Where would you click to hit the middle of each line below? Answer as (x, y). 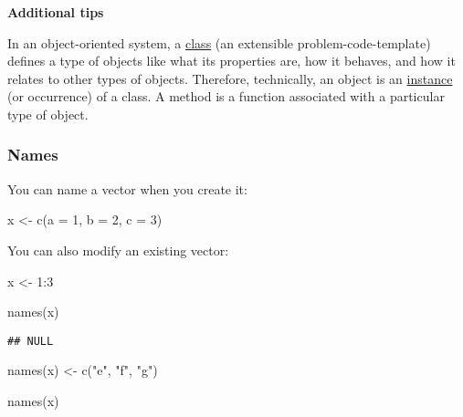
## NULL (31, 341)
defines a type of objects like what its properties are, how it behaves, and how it (231, 61)
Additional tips (56, 12)
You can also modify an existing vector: (118, 250)
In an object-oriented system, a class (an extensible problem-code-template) (219, 42)
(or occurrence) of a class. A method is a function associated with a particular (226, 96)
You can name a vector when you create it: (127, 188)
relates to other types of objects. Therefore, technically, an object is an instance (230, 78)
